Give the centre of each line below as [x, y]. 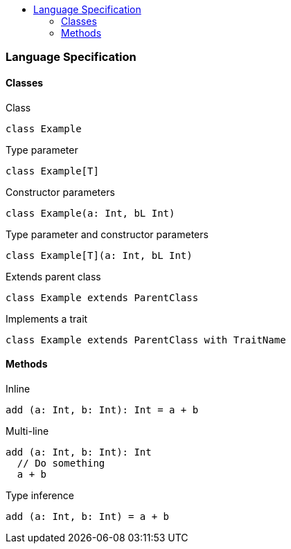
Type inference [40, 495]
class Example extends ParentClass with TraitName [146, 340]
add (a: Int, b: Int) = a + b [88, 516]
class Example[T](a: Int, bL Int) [99, 255]
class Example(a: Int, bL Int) [90, 213]
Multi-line [27, 431]
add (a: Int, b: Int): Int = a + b [102, 409]
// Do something [61, 463]
